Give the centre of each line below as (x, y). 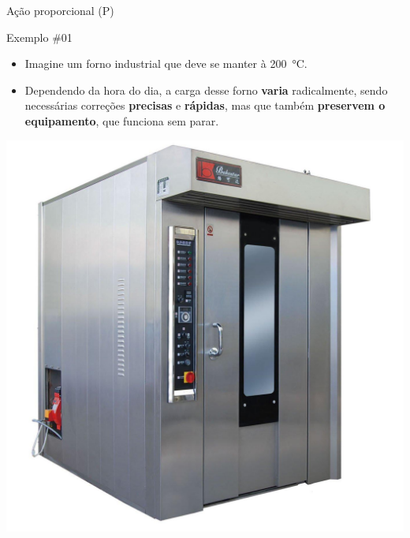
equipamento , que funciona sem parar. (122, 120)
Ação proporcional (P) (60, 10)
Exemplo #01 (39, 37)
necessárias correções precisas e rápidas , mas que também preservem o (205, 105)
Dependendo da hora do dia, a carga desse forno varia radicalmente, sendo (206, 90)
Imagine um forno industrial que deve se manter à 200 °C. (166, 64)
